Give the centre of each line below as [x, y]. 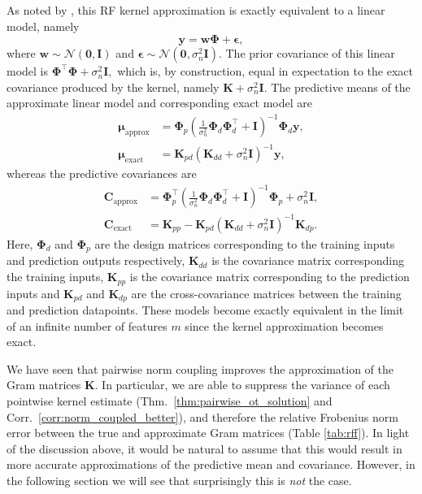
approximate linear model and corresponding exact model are [159, 103]
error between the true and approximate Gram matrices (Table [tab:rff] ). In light [208, 433]
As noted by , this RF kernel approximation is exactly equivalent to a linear [196, 10]
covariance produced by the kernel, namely [113, 87]
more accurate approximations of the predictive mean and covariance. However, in [211, 464]
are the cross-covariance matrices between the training [266, 293]
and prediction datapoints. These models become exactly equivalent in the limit [205, 309]
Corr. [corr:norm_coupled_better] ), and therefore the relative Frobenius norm [202, 416]
